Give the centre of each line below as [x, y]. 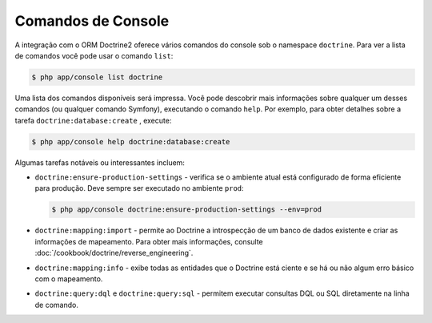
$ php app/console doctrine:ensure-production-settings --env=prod [187, 210]
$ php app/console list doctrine [97, 77]
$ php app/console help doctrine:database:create [131, 141]
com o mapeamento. [69, 279]
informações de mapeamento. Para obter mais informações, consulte [149, 241]
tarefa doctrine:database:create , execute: [93, 120]
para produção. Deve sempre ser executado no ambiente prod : [139, 188]
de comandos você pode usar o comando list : [94, 55]
